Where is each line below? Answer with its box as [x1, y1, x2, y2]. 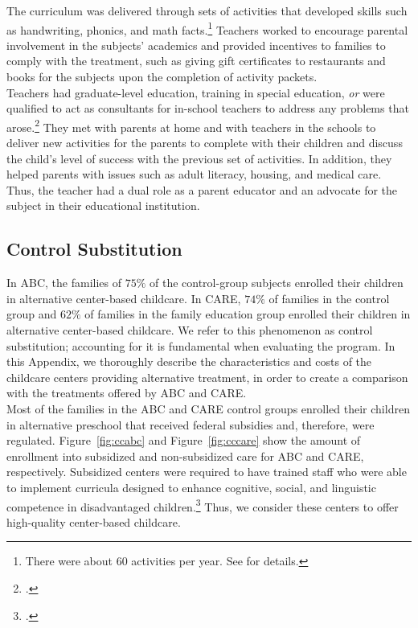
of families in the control [268, 289, 390, 306]
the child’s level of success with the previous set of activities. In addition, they [6, 150, 392, 166]
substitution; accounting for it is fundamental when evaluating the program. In [6, 337, 395, 354]
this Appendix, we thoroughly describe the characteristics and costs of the [6, 353, 372, 370]
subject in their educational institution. [6, 197, 200, 214]
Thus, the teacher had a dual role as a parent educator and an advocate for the [6, 181, 398, 198]
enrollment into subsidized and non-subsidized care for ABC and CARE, [6, 447, 364, 464]
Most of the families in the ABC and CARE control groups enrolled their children [6, 400, 410, 417]
